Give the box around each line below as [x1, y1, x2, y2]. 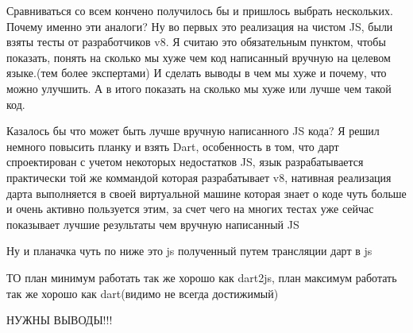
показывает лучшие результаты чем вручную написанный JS [6, 215, 299, 232]
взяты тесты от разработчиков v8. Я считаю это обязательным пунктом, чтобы [6, 33, 386, 50]
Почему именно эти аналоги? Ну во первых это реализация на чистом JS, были [6, 17, 393, 34]
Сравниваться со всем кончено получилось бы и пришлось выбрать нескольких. [6, 2, 393, 18]
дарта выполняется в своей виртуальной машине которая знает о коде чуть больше [6, 184, 407, 201]
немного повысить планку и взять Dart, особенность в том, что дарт [6, 137, 339, 154]
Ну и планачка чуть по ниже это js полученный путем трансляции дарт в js [6, 242, 372, 259]
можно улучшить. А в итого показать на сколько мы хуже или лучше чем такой [6, 79, 392, 96]
